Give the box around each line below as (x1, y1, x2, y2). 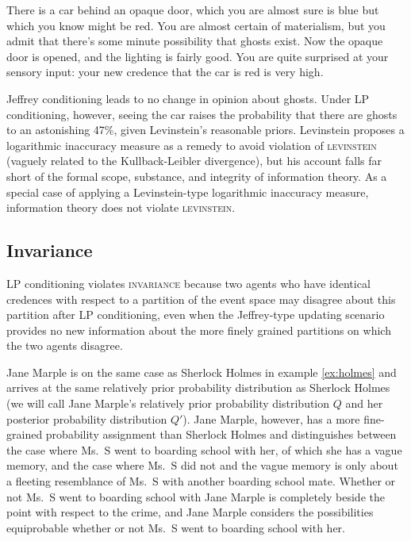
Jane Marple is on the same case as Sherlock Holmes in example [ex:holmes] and (6, 363, 397, 380)
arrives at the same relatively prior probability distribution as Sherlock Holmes (6, 379, 390, 396)
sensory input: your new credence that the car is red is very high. (6, 63, 324, 80)
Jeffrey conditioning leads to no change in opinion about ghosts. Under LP (6, 90, 370, 106)
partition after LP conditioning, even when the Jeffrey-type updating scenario (6, 306, 385, 323)
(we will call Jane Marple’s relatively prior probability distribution (6, 395, 330, 412)
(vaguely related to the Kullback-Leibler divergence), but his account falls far (6, 152, 382, 169)
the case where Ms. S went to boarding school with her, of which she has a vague (6, 441, 402, 458)
